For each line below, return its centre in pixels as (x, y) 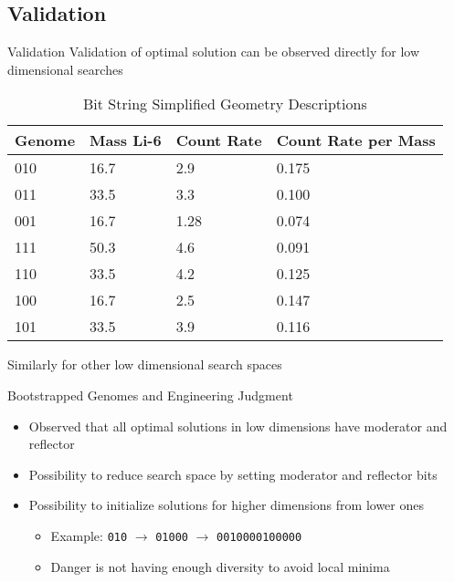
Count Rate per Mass (356, 140)
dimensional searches (65, 69)
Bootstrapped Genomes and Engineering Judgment (150, 395)
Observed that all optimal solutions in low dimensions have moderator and (238, 426)
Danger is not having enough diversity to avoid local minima (220, 566)
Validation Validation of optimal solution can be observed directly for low (214, 52)
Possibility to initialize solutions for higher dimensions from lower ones (226, 505)
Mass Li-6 (126, 140)
